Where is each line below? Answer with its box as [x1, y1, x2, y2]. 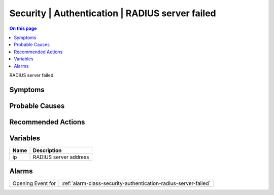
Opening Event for [12, 180, 56, 187]
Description [32, 147, 62, 154]
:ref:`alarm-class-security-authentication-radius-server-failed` [61, 180, 211, 187]
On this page [9, 25, 37, 31]
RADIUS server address [32, 153, 89, 161]
